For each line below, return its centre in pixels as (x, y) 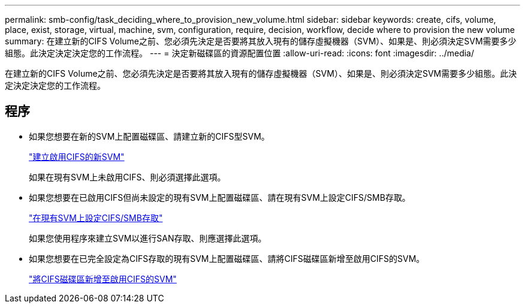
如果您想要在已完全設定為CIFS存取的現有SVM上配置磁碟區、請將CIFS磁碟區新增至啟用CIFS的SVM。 (227, 258)
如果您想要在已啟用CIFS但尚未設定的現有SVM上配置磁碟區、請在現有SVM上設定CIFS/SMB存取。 (220, 197)
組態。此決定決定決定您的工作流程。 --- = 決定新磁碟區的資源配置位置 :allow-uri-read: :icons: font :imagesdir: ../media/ (240, 53)
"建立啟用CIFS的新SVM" (77, 156)
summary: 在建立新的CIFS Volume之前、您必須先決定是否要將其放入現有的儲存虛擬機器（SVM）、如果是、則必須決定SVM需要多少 (261, 41)
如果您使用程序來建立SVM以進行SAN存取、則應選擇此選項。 (148, 238)
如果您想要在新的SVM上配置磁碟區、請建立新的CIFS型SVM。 (149, 136)
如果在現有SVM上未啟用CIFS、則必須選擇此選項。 (127, 177)
